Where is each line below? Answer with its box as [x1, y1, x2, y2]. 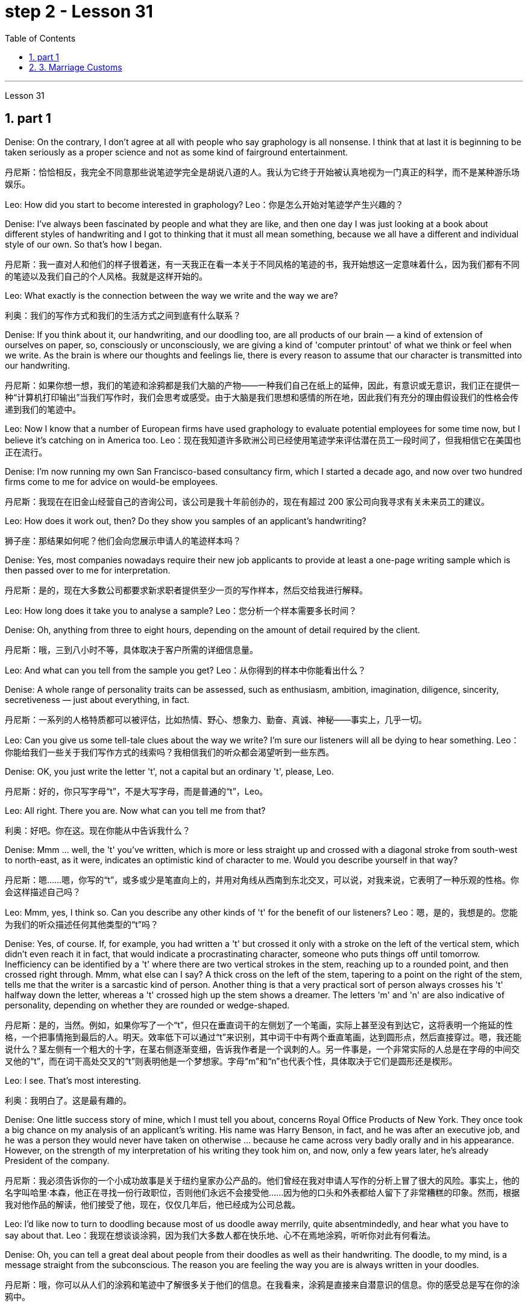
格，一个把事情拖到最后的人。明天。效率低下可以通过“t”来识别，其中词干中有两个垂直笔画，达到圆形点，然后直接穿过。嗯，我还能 [5, 1031, 521, 1042]
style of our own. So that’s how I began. [5, 239, 162, 249]
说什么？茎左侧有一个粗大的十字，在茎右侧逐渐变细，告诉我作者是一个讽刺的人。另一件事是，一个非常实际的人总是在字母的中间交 [5, 1043, 520, 1054]
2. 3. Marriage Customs [29, 61, 122, 72]
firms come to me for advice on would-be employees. [5, 476, 218, 487]
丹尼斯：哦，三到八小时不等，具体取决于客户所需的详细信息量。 [5, 644, 258, 655]
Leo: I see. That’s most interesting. [5, 1075, 141, 1086]
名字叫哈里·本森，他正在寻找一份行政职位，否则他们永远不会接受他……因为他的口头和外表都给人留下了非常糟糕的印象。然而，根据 [5, 1187, 520, 1198]
